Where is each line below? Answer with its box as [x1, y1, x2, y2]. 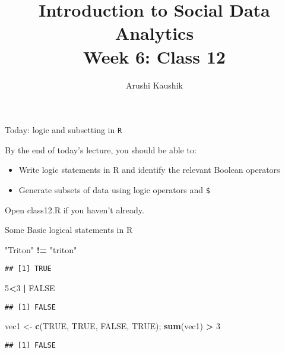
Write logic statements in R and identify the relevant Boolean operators [18, 163, 280, 176]
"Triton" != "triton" [5, 243, 77, 256]
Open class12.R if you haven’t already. [5, 203, 144, 216]
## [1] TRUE [5, 264, 52, 273]
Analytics [115, 21, 194, 45]
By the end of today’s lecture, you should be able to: [5, 143, 197, 156]
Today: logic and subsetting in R [5, 124, 122, 136]
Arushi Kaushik [126, 78, 183, 91]
